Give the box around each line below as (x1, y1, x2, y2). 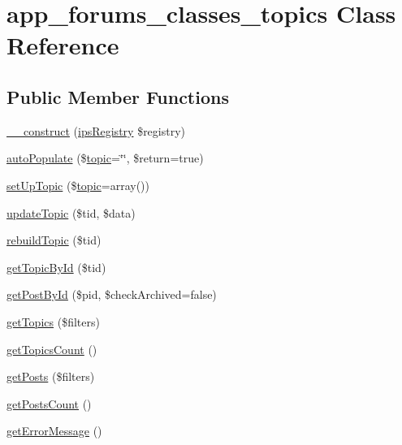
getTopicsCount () (6, 340, 97, 357)
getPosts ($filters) (6, 368, 95, 385)
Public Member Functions (6, 84, 229, 109)
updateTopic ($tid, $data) (6, 204, 136, 221)
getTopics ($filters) (6, 313, 100, 330)
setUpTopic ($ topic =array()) (6, 176, 149, 193)
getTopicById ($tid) (6, 258, 106, 275)
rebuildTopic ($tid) (6, 231, 102, 248)
